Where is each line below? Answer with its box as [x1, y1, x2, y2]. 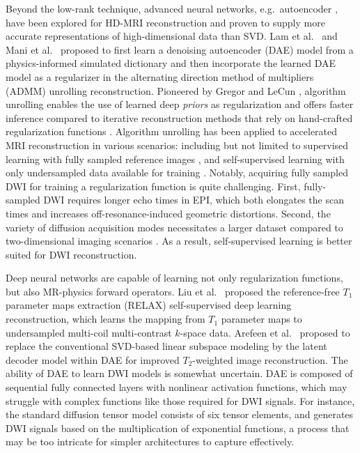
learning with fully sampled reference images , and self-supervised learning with [6, 151, 345, 166]
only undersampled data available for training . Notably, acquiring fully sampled [6, 165, 348, 180]
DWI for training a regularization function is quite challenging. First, [6, 178, 301, 193]
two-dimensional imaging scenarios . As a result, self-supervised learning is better [6, 233, 352, 248]
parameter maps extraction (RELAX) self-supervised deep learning [6, 298, 292, 312]
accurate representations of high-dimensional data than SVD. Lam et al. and [6, 29, 338, 43]
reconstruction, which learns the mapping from [6, 312, 205, 326]
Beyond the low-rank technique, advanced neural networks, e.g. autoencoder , [6, 1, 338, 15]
